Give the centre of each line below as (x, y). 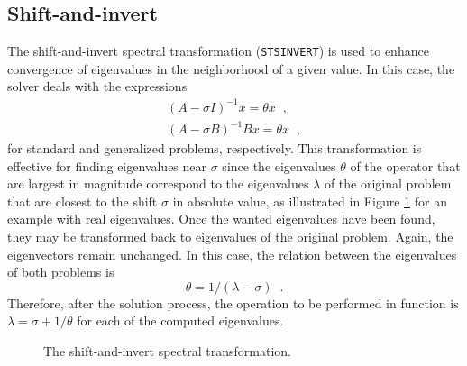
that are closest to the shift (82, 201)
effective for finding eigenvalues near (107, 165)
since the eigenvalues (279, 165)
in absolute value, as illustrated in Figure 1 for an (310, 201)
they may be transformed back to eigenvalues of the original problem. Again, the (230, 237)
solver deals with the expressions (97, 86)
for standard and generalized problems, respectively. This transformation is (215, 148)
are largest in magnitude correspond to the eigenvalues (158, 183)
